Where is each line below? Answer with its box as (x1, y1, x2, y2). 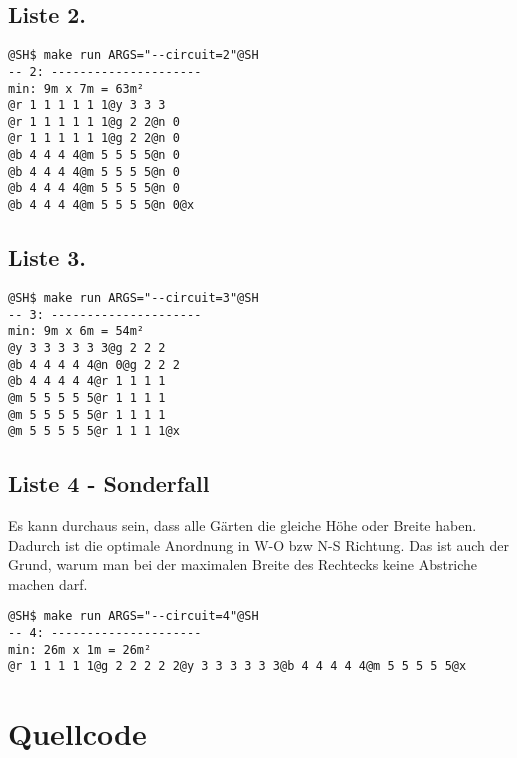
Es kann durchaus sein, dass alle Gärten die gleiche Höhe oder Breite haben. (8, 515, 477, 536)
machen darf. (8, 573, 88, 594)
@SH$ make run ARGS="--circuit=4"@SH (8, 609, 259, 624)
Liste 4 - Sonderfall (8, 468, 210, 499)
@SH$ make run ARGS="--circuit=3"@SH (8, 290, 259, 305)
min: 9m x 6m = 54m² (8, 324, 145, 339)
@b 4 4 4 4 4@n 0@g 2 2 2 (8, 357, 180, 372)
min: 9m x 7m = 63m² (8, 81, 145, 96)
